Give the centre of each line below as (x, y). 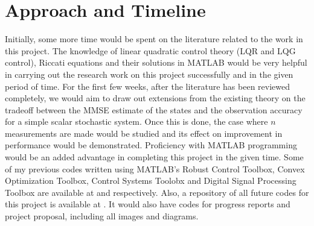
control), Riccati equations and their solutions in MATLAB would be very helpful (156, 62)
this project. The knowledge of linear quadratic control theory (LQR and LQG (150, 50)
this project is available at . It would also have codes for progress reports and (148, 204)
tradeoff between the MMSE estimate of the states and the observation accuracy (154, 109)
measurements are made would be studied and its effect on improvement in (144, 133)
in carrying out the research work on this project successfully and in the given (149, 74)
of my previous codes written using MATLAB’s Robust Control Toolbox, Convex (155, 168)
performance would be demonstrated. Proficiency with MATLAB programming (151, 145)
